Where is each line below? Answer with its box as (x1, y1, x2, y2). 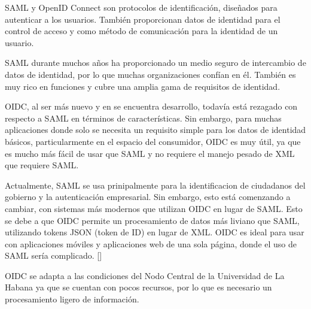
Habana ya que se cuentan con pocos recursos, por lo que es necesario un (5, 281, 272, 293)
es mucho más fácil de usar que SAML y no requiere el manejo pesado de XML (5, 147, 295, 159)
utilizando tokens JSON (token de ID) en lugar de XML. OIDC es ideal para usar (5, 226, 304, 238)
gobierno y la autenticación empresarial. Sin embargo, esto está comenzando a (5, 190, 291, 203)
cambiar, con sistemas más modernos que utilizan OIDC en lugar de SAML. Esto (5, 202, 303, 214)
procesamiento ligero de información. (5, 293, 139, 305)
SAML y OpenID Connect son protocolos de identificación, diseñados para (5, 1, 278, 13)
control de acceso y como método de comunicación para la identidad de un (5, 25, 278, 37)
